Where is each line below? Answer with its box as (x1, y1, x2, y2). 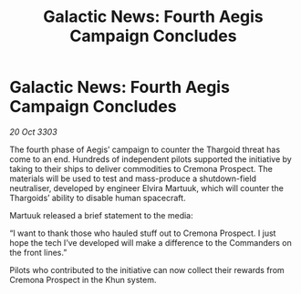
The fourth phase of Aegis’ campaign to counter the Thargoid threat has (9, 144, 281, 155)
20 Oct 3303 (9, 126, 57, 137)
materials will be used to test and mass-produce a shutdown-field (9, 173, 257, 184)
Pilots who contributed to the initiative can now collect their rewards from (9, 264, 285, 275)
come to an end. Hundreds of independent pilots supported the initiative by (9, 153, 292, 165)
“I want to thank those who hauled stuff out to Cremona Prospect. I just (9, 228, 276, 238)
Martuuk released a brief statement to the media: (9, 209, 193, 220)
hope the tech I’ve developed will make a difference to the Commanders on (9, 237, 292, 248)
